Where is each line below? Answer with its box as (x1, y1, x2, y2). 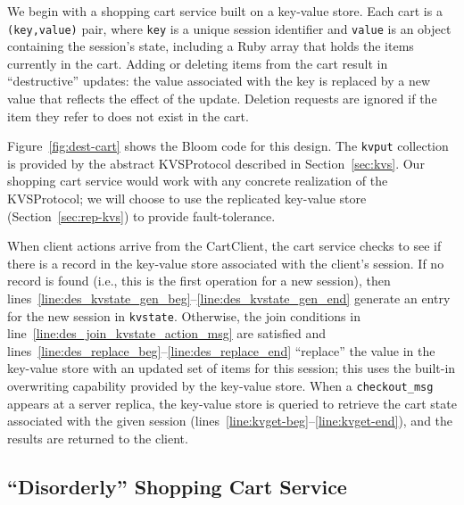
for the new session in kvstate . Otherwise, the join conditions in (7, 306, 360, 325)
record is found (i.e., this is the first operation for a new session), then (7, 271, 391, 290)
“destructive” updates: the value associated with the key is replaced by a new (7, 71, 431, 90)
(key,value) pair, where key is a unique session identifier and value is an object (7, 19, 452, 37)
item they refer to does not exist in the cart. (7, 106, 249, 125)
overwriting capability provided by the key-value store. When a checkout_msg (7, 377, 434, 395)
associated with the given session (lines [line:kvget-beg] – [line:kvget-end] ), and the (7, 411, 453, 430)
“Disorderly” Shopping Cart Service (7, 472, 347, 500)
